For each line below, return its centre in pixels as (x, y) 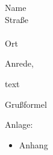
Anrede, (19, 63)
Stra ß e (17, 19)
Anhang (33, 144)
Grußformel (26, 104)
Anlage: (19, 124)
